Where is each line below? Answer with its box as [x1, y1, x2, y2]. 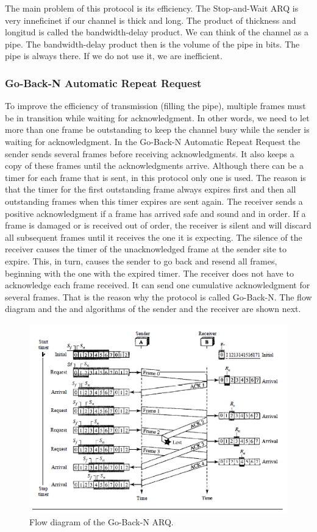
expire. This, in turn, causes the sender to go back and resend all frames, [5, 254, 277, 267]
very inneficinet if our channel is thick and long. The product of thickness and [5, 13, 296, 26]
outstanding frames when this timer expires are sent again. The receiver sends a [5, 194, 303, 207]
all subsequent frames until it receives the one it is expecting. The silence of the [5, 230, 302, 243]
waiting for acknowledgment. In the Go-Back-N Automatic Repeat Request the [5, 135, 301, 147]
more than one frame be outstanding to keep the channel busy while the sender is [5, 123, 310, 136]
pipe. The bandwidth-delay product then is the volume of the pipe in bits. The [5, 37, 300, 50]
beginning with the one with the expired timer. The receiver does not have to [5, 266, 294, 279]
